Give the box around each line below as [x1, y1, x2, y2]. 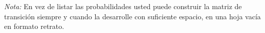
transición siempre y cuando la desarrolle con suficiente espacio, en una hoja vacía [4, 11, 261, 21]
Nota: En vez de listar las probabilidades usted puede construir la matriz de [4, 1, 242, 11]
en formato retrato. [4, 21, 64, 31]
